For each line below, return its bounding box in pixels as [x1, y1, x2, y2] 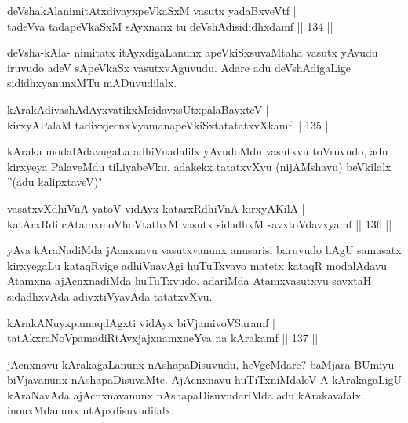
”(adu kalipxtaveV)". [7, 173, 106, 190]
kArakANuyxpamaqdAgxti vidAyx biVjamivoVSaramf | [7, 314, 275, 330]
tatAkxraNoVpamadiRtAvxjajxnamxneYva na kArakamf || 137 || [7, 330, 319, 346]
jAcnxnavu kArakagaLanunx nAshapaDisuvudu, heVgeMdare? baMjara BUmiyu [7, 356, 395, 372]
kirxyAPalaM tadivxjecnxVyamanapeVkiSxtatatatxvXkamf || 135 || [7, 116, 332, 133]
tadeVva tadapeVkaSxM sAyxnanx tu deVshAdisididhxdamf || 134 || [7, 17, 333, 34]
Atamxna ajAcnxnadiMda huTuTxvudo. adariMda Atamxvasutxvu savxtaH [7, 272, 372, 289]
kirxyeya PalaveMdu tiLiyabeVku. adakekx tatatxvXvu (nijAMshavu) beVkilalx [7, 158, 392, 174]
